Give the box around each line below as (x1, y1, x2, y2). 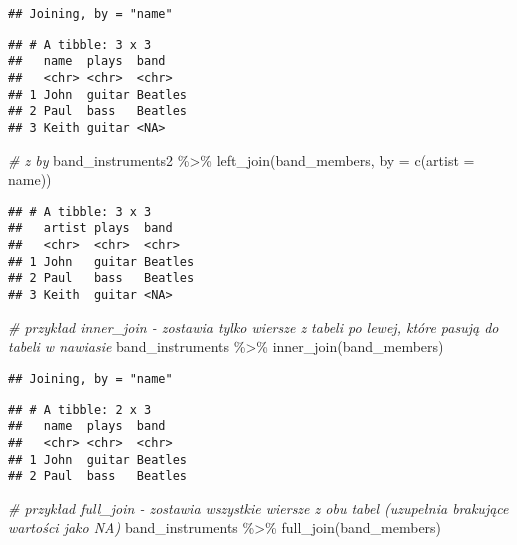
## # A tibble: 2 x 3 (8, 402, 152, 417)
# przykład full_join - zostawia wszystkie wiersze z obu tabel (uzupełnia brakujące (8, 497, 509, 518)
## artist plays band (8, 221, 173, 236)
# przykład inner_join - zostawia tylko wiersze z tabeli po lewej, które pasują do (8, 316, 499, 337)
